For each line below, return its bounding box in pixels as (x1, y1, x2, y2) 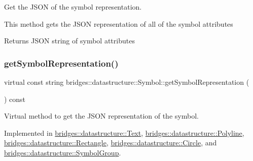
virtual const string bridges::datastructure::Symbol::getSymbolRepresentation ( (4, 77, 249, 87)
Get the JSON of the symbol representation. (4, 2, 142, 12)
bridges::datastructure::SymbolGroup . (4, 147, 121, 157)
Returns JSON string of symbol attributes (4, 35, 135, 46)
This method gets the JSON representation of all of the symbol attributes (4, 18, 233, 29)
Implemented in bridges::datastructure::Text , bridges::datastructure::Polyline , (4, 127, 244, 138)
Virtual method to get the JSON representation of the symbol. (4, 111, 199, 121)
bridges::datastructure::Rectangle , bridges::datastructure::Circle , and (4, 137, 217, 148)
